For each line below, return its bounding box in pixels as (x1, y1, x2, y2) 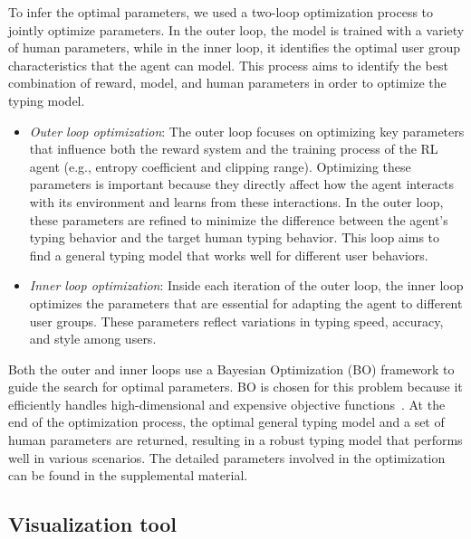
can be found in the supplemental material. (8, 466, 248, 485)
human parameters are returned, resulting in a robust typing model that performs (8, 430, 463, 449)
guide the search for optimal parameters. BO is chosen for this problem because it (8, 377, 463, 396)
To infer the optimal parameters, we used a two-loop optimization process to (8, 3, 434, 21)
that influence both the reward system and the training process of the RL (29, 139, 438, 158)
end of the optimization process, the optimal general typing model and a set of (8, 412, 445, 431)
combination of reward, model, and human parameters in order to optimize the (8, 73, 447, 92)
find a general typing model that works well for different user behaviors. (29, 245, 428, 264)
